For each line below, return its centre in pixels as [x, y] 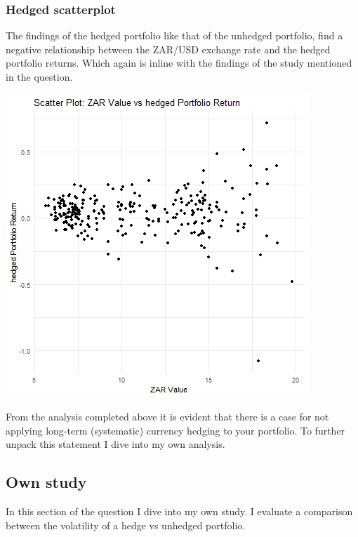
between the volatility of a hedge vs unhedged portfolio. [126, 525]
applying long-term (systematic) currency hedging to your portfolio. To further [175, 430]
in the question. [39, 77]
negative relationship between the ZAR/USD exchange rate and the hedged [168, 49]
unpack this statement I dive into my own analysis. [115, 444]
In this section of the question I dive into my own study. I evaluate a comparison [179, 511]
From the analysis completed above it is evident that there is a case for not [167, 417]
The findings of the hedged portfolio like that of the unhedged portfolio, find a [174, 35]
